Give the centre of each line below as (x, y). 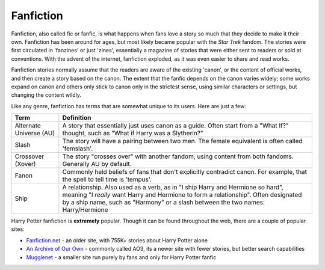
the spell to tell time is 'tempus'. (107, 179)
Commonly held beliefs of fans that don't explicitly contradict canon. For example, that (184, 172)
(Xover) (25, 164)
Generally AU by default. (97, 164)
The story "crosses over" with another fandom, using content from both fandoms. (178, 156)
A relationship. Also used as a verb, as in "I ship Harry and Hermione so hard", (173, 188)
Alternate (28, 126)
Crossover (29, 156)
